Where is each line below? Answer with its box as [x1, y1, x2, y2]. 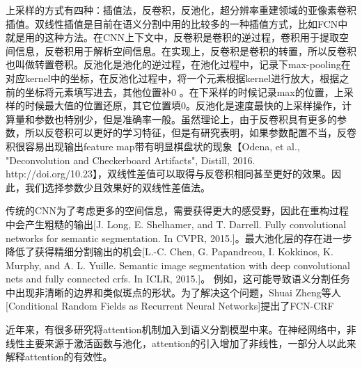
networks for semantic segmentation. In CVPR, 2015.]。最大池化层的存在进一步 [6, 230, 352, 245]
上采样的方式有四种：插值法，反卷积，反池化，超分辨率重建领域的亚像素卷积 [6, 3, 356, 17]
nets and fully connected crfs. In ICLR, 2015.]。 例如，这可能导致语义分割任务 [6, 271, 350, 286]
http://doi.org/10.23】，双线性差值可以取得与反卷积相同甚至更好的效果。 [6, 166, 331, 181]
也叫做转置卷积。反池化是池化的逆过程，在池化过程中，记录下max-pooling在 [6, 57, 351, 72]
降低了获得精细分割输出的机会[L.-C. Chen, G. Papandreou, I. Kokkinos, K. [6, 244, 333, 259]
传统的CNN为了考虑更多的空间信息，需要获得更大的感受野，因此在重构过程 [6, 203, 349, 218]
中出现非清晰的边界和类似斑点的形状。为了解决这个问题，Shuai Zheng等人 [6, 285, 341, 299]
